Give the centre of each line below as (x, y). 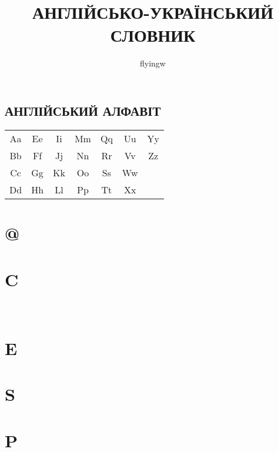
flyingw (153, 63)
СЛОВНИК (153, 35)
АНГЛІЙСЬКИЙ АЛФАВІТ (83, 110)
